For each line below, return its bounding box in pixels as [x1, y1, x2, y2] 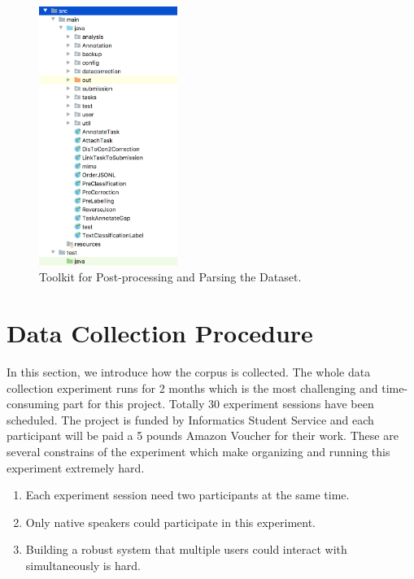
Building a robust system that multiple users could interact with [25, 541, 347, 558]
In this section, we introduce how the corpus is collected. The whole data [7, 363, 371, 380]
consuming [7, 395, 59, 412]
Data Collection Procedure [7, 316, 313, 350]
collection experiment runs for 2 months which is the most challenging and [7, 379, 378, 396]
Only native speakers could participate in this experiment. [25, 513, 316, 530]
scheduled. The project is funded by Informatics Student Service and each [7, 411, 374, 428]
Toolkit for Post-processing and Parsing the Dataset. [39, 268, 302, 285]
